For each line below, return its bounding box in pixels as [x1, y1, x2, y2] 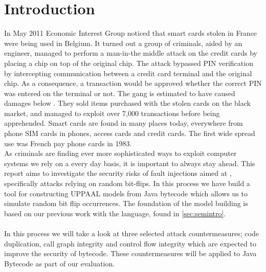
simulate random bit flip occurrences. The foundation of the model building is [4, 198, 248, 209]
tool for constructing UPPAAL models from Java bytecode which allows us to [4, 188, 248, 198]
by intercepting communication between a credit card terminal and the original [4, 67, 252, 78]
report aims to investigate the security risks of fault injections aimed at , [4, 168, 232, 178]
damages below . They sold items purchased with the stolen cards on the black [4, 98, 251, 108]
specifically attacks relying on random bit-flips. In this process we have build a [4, 178, 250, 189]
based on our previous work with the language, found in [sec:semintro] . [4, 208, 226, 218]
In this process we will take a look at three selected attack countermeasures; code [4, 228, 259, 238]
